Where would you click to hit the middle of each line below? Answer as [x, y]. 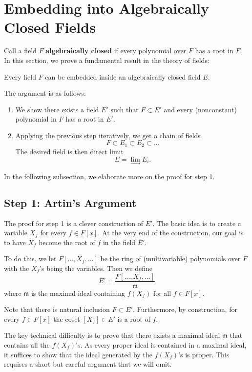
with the [17, 268]
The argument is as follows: [45, 93]
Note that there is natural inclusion [57, 309]
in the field [119, 242]
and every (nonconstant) [200, 109]
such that [125, 109]
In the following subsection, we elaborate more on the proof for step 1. [109, 176]
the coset [67, 319]
